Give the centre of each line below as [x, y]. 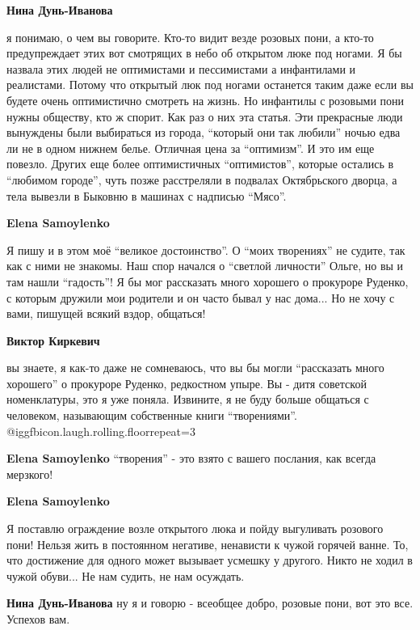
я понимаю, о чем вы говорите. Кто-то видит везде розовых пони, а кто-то [190, 37]
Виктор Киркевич [53, 340]
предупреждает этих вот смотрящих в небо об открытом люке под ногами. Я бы [204, 53]
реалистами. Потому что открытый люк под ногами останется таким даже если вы [210, 85]
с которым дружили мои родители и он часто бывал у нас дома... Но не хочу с [201, 297]
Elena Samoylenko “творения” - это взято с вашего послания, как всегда [191, 458]
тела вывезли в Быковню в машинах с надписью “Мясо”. [147, 195]
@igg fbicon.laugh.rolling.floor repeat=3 [101, 431]
